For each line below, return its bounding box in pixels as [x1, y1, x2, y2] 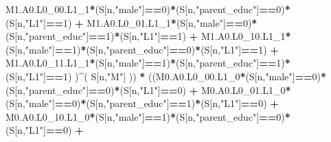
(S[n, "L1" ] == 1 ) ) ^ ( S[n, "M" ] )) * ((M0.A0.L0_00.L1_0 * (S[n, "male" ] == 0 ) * [5, 69, 326, 83]
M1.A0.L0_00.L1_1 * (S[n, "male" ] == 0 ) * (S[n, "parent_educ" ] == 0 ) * [5, 2, 290, 16]
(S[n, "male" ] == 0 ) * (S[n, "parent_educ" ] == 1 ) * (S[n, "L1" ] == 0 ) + [5, 96, 279, 110]
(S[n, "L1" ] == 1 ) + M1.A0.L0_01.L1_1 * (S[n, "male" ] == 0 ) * [5, 15, 258, 29]
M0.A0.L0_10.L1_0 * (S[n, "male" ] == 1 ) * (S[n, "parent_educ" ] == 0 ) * [5, 109, 290, 123]
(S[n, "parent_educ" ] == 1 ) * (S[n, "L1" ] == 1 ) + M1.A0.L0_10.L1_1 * [5, 29, 291, 43]
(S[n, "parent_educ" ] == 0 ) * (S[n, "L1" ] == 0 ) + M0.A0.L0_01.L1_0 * [5, 82, 291, 97]
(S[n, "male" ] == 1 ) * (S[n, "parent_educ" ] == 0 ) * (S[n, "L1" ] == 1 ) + [5, 42, 279, 56]
